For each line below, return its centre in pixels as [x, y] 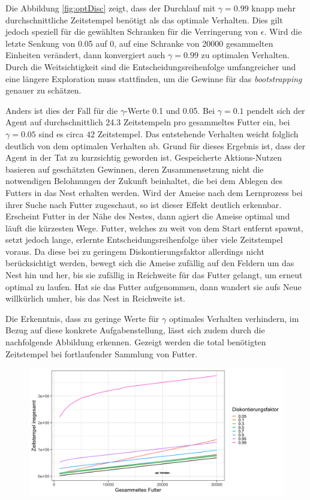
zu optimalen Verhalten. [245, 55]
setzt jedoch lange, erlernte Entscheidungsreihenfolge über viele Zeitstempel [144, 240]
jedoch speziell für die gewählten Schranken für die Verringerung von [132, 31]
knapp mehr [273, 8]
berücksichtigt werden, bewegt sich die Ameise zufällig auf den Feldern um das [150, 263]
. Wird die [283, 31]
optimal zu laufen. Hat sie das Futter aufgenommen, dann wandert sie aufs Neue [154, 286]
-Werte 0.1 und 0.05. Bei [170, 110]
